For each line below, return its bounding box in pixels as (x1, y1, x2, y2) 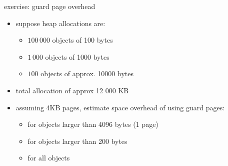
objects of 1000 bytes (45, 51, 109, 62)
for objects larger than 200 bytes (27, 135, 127, 146)
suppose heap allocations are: (15, 18, 105, 28)
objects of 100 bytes (52, 35, 113, 45)
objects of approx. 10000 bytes (40, 68, 133, 79)
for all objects (27, 152, 70, 163)
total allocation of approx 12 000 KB (15, 85, 129, 95)
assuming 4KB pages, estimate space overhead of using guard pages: (15, 102, 225, 112)
